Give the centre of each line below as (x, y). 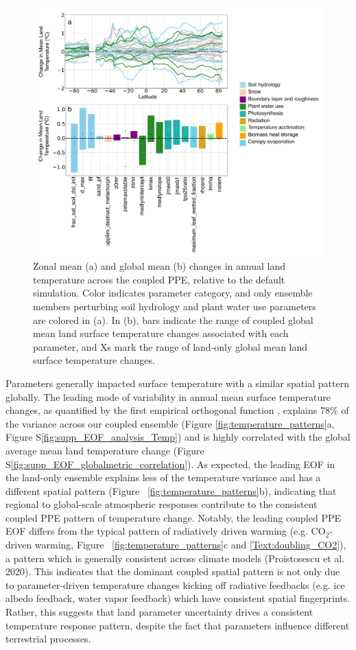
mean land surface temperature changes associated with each (161, 333)
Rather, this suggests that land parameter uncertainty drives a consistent (159, 612)
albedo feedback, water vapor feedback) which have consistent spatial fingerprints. (178, 598)
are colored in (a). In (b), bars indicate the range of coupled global (173, 320)
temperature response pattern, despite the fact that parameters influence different (178, 625)
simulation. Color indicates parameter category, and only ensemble (173, 293)
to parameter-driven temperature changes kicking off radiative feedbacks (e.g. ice (175, 584)
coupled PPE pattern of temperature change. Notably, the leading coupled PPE (174, 517)
